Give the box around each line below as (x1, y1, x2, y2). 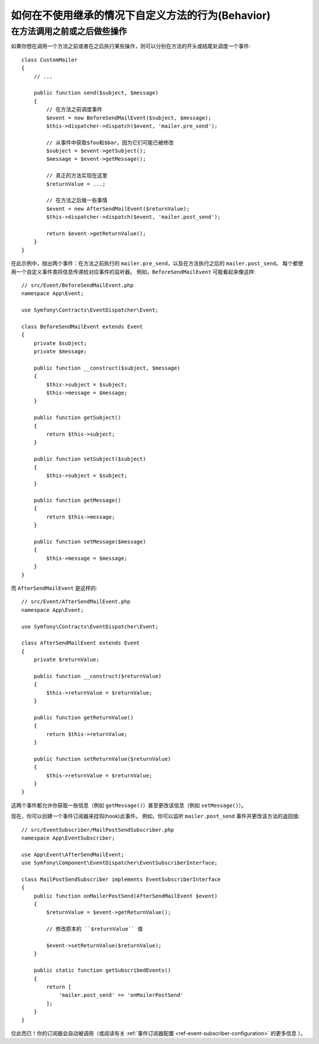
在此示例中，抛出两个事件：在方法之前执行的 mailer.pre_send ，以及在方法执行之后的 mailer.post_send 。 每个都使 (11, 260, 304, 267)
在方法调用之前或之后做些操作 (11, 26, 127, 37)
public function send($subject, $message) (33, 89, 159, 96)
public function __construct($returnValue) (33, 673, 162, 679)
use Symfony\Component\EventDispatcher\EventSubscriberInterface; (21, 860, 218, 866)
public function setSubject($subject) (33, 456, 147, 462)
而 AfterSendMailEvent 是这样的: (11, 585, 97, 591)
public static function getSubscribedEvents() (33, 967, 171, 974)
